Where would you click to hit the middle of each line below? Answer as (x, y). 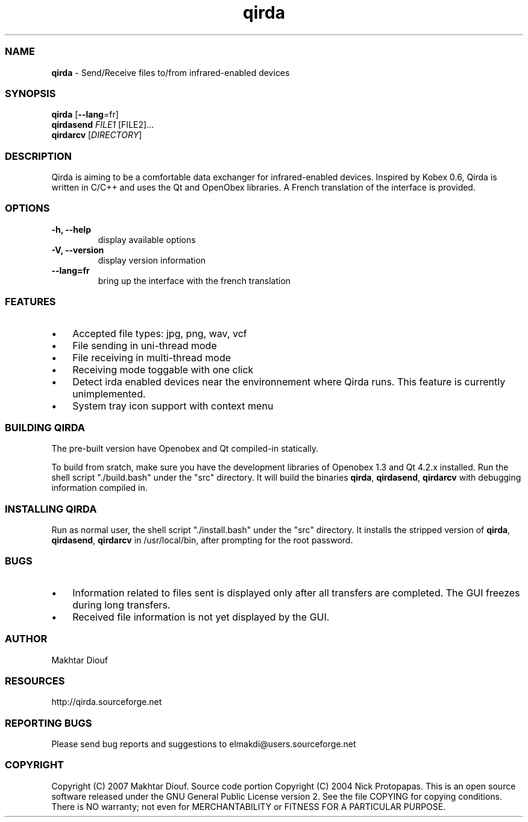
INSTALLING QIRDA (51, 509)
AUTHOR (26, 639)
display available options (147, 239)
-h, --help (71, 229)
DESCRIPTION (39, 156)
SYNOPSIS (30, 93)
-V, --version (78, 250)
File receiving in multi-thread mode (152, 357)
